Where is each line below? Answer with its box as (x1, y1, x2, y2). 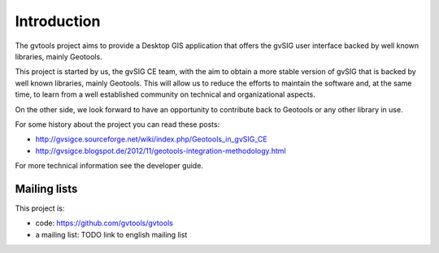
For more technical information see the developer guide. (15, 161, 203, 171)
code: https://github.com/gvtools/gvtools (35, 218, 174, 228)
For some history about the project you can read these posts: (15, 119, 220, 129)
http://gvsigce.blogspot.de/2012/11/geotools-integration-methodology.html (35, 146, 286, 155)
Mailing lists (15, 181, 78, 195)
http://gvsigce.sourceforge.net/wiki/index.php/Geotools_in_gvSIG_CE (35, 134, 267, 144)
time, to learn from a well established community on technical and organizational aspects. (15, 89, 316, 99)
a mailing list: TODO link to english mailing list (35, 229, 188, 239)
